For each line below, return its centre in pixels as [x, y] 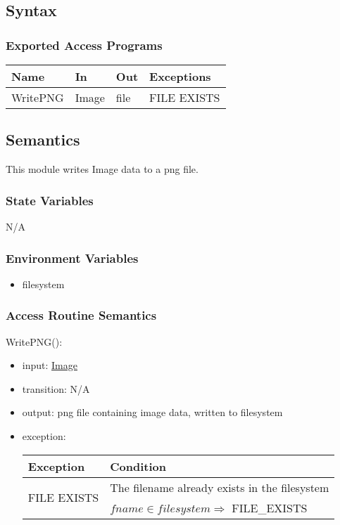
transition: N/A [56, 388]
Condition [138, 466]
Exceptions [180, 76]
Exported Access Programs [84, 45]
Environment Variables [72, 258]
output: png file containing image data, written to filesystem [152, 412]
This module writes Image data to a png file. [102, 169]
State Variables [50, 200]
